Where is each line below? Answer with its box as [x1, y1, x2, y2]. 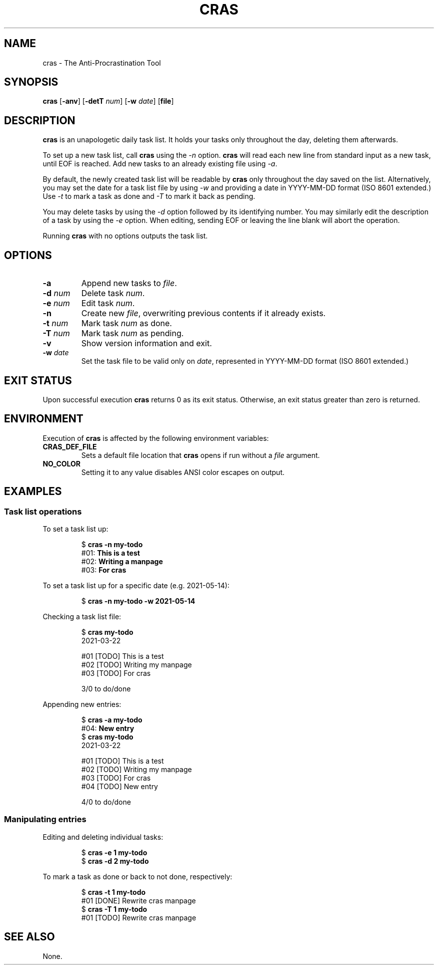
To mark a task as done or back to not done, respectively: [42, 872, 232, 881]
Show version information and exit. [81, 338, 212, 349]
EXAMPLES [4, 485, 62, 498]
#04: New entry [81, 724, 134, 733]
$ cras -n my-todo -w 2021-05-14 [81, 597, 195, 606]
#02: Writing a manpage [81, 557, 163, 566]
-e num [42, 298, 70, 309]
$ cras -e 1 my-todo [81, 848, 147, 857]
